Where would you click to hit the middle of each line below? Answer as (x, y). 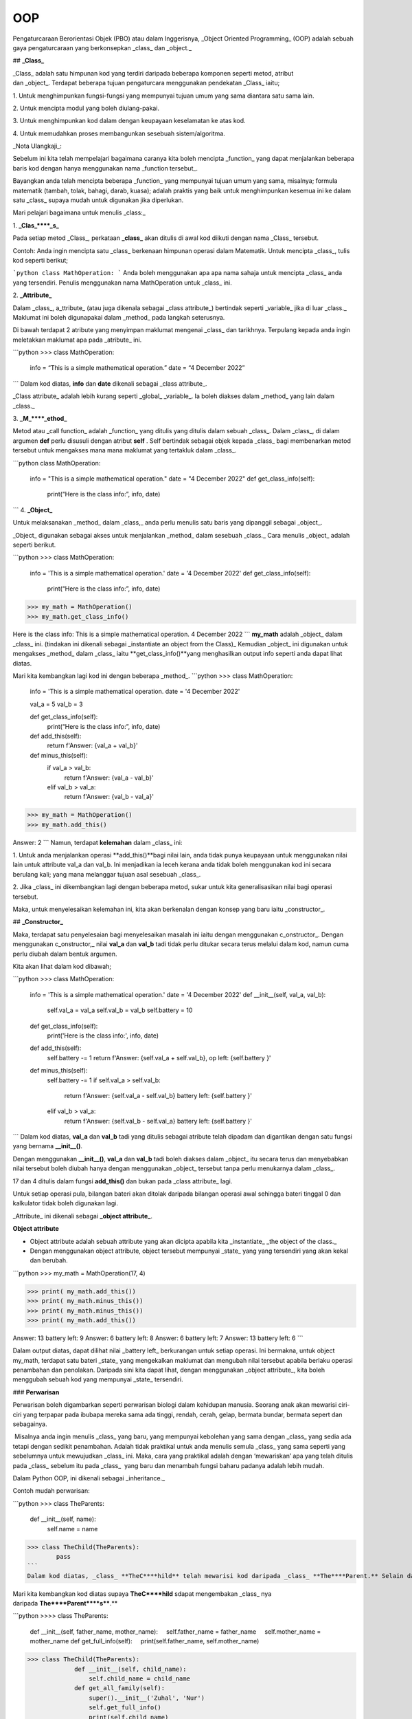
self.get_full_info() (125, 1708)
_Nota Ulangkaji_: (37, 146)
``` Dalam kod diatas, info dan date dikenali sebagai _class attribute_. (110, 383)
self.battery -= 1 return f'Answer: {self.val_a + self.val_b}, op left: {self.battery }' (159, 1058)
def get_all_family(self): (119, 1688)
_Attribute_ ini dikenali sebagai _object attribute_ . (83, 1216)
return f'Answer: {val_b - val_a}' (109, 797)
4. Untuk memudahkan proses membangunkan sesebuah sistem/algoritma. (119, 133)
